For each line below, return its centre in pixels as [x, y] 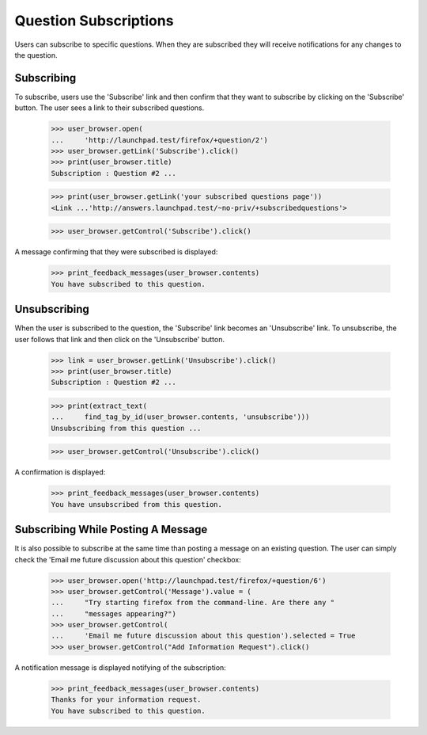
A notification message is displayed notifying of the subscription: [121, 667]
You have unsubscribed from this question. [137, 504]
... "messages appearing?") [114, 613]
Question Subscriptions [94, 21]
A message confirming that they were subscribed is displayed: [116, 252]
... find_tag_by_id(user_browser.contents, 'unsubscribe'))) [180, 417]
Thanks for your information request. [126, 700]
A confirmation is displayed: [60, 472]
